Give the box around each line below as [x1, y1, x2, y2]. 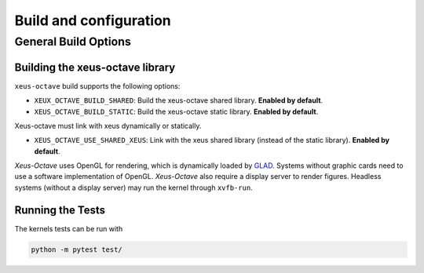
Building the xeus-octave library [14, 60, 176, 74]
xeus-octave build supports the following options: [14, 81, 181, 90]
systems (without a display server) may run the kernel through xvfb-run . [14, 183, 253, 192]
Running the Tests [14, 203, 106, 217]
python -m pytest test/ [31, 245, 123, 254]
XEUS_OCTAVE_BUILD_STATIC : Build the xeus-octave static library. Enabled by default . [34, 107, 319, 116]
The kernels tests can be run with [14, 224, 123, 233]
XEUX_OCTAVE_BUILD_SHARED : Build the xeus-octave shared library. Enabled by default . [34, 96, 323, 105]
